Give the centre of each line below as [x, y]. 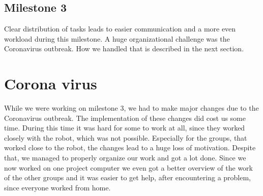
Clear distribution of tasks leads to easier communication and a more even [120, 29]
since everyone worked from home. [57, 187]
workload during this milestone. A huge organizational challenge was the [117, 38]
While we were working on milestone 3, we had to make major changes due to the [131, 108]
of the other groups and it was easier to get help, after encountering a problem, [128, 177]
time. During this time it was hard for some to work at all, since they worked [125, 128]
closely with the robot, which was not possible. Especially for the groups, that [126, 137]
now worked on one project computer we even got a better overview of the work [129, 167]
